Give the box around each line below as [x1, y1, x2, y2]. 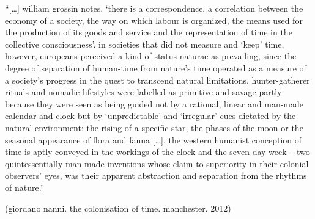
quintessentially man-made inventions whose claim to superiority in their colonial [5, 157, 309, 170]
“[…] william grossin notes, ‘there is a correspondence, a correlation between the [5, 2, 303, 14]
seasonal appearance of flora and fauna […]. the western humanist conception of [5, 133, 302, 146]
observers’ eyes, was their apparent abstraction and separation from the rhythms [5, 169, 307, 182]
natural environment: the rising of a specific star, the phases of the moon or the [5, 121, 303, 134]
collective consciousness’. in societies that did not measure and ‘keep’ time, [5, 37, 284, 50]
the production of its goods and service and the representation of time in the [5, 26, 292, 38]
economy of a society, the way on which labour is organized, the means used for [5, 13, 303, 26]
